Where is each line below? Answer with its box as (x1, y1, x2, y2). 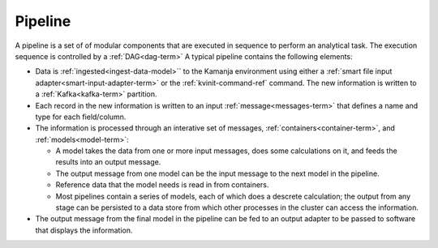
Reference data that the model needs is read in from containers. (55, 180, 269, 190)
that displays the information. (35, 225, 133, 235)
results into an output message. (55, 157, 161, 167)
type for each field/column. (35, 112, 127, 122)
